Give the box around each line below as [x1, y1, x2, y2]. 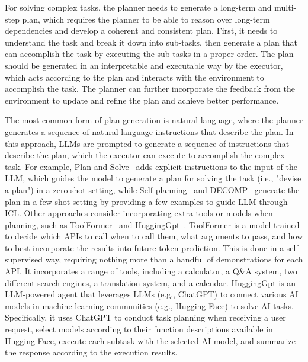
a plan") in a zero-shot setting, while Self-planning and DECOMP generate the [5, 183, 300, 196]
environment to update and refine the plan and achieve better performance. [5, 94, 279, 106]
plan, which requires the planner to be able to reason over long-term [22, 12, 270, 25]
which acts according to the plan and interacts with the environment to [5, 71, 264, 83]
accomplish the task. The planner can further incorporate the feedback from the [5, 82, 296, 95]
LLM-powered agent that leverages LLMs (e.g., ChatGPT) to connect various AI [5, 288, 299, 300]
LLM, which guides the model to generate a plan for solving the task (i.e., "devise [5, 172, 301, 184]
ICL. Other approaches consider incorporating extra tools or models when [5, 207, 273, 219]
